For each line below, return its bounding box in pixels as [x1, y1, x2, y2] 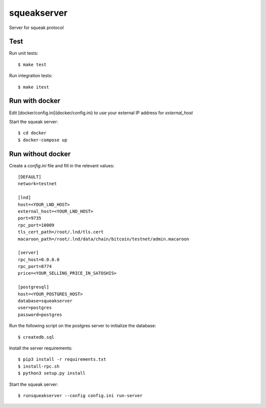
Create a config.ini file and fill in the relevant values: [9, 162, 115, 168]
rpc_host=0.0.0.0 [18, 256, 60, 262]
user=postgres [18, 305, 52, 311]
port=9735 [18, 216, 41, 221]
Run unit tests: [9, 50, 38, 56]
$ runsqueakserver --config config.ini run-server [18, 393, 143, 398]
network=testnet [18, 181, 57, 187]
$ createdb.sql [18, 334, 55, 340]
